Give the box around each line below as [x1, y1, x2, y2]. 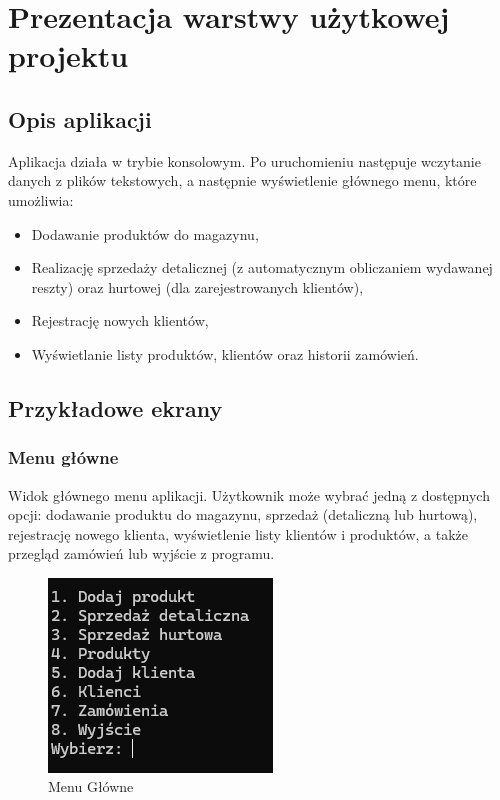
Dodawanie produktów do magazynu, [31, 223, 259, 244]
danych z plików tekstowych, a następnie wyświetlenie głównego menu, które [8, 170, 477, 191]
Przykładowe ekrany [8, 392, 223, 423]
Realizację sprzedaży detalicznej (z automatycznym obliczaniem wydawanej [31, 257, 493, 278]
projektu [8, 35, 129, 76]
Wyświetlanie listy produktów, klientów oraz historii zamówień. [31, 343, 419, 364]
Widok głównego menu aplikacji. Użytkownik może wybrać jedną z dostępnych [8, 484, 490, 505]
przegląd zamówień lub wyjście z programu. [8, 543, 275, 564]
